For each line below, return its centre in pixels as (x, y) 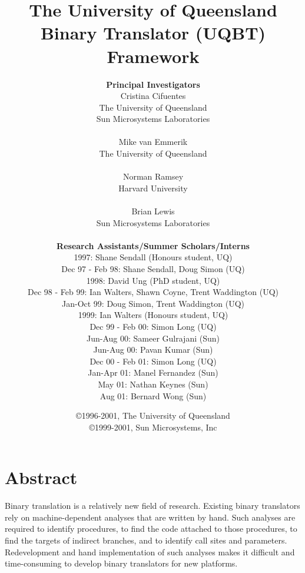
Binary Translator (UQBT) (153, 33)
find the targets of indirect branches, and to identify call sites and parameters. (146, 540)
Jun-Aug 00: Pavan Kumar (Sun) (153, 350)
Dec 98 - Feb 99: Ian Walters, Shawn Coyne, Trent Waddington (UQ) (153, 292)
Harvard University (153, 188)
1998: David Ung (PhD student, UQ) (153, 280)
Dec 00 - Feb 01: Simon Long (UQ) (153, 361)
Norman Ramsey (153, 176)
